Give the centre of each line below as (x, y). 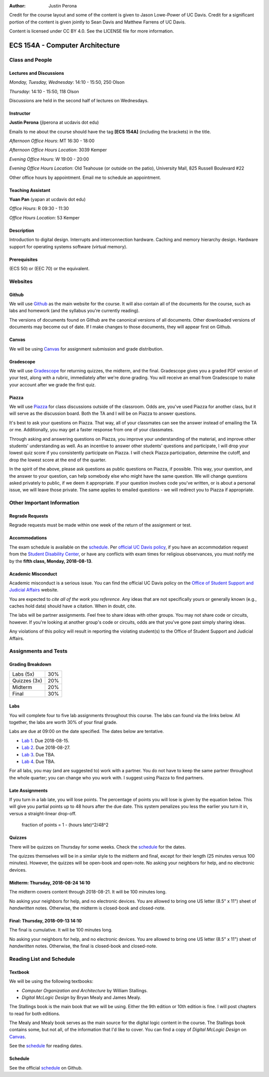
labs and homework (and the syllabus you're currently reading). (74, 311)
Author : (17, 6)
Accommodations (28, 538)
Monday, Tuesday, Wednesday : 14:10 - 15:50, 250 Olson (67, 82)
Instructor (20, 113)
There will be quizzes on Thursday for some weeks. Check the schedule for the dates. (98, 847)
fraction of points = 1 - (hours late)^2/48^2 (65, 825)
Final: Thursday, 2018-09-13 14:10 (46, 921)
